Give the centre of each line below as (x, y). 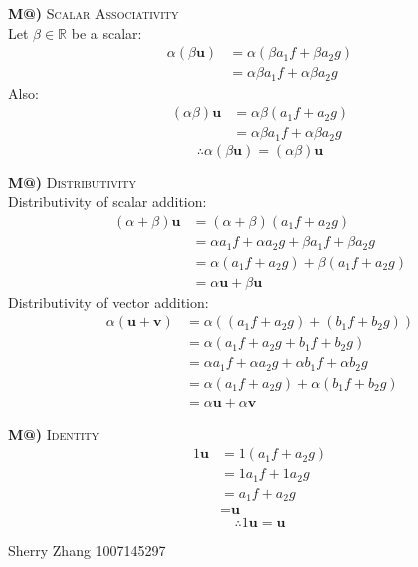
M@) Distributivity (72, 181)
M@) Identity (54, 433)
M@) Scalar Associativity (93, 13)
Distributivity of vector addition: (108, 301)
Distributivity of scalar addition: (107, 201)
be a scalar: (106, 32)
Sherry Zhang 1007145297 (87, 550)
